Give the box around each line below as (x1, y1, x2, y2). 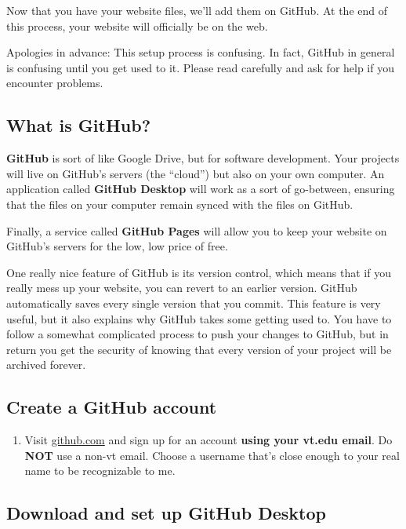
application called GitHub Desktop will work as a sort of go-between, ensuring (6, 181, 395, 197)
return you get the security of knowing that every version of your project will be (6, 341, 392, 357)
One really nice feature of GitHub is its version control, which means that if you (6, 264, 391, 280)
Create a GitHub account (6, 395, 217, 419)
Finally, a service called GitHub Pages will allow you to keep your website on (6, 222, 387, 239)
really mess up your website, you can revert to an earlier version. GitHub (6, 279, 357, 296)
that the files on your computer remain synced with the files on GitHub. (6, 195, 353, 212)
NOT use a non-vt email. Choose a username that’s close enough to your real (24, 447, 400, 463)
